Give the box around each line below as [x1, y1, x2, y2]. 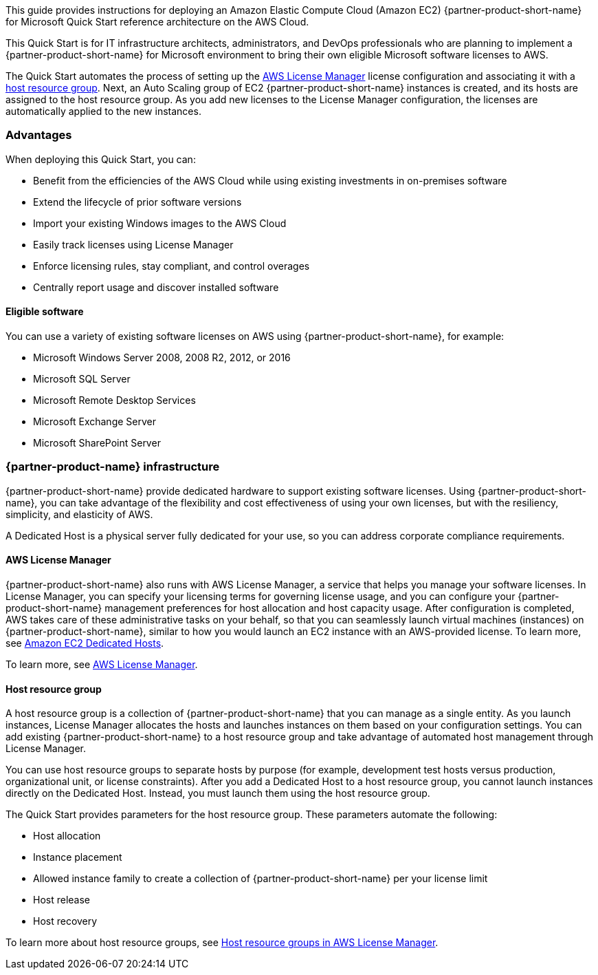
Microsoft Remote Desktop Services [33, 394, 196, 406]
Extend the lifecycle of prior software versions [33, 195, 242, 208]
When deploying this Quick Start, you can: [5, 153, 196, 165]
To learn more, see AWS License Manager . [5, 658, 198, 670]
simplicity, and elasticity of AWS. [5, 508, 153, 520]
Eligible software [5, 306, 84, 318]
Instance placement [33, 851, 122, 864]
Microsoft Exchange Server [33, 415, 156, 427]
